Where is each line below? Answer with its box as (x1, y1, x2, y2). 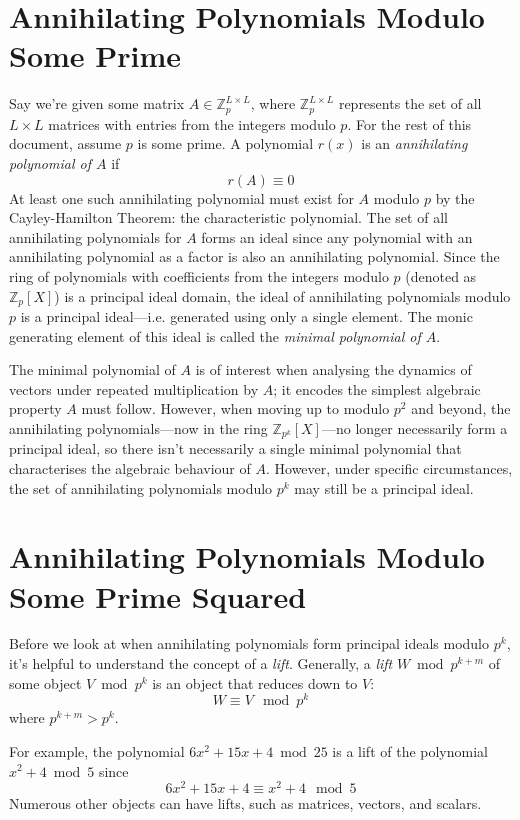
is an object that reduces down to (152, 672, 358, 693)
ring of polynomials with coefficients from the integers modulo (9, 265, 389, 286)
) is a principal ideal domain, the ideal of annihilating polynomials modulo (54, 285, 511, 306)
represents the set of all (338, 93, 482, 114)
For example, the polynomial (9, 740, 185, 761)
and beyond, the (411, 398, 511, 419)
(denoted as (405, 265, 477, 286)
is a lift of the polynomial (332, 740, 488, 761)
